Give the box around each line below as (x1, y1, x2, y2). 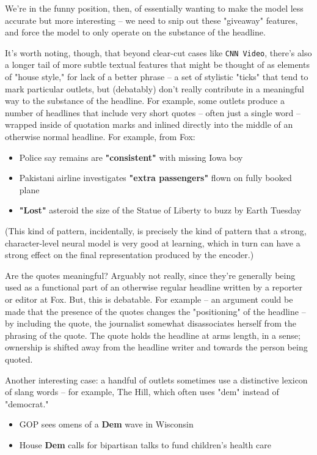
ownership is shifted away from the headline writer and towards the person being (5, 341, 308, 353)
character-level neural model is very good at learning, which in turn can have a (5, 236, 301, 249)
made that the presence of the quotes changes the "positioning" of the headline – (5, 305, 306, 317)
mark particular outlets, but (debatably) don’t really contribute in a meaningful (5, 82, 304, 95)
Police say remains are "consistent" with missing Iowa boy (19, 150, 243, 163)
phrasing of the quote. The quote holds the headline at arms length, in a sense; (5, 328, 301, 341)
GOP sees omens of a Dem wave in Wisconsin (19, 418, 194, 431)
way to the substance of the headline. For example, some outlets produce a (5, 94, 285, 107)
